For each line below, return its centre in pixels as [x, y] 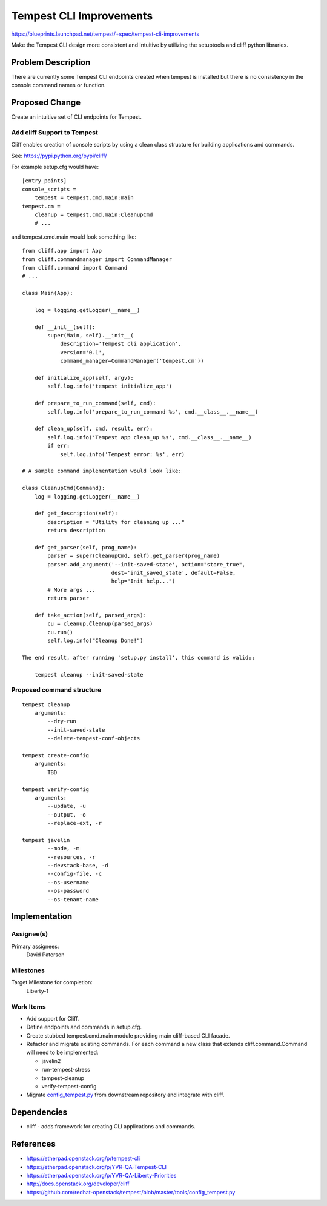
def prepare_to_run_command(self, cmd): [95, 403]
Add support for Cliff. [53, 1018]
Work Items [28, 1007]
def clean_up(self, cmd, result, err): [94, 429]
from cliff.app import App [62, 251]
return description [76, 531]
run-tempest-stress [66, 1070]
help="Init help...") [143, 581]
